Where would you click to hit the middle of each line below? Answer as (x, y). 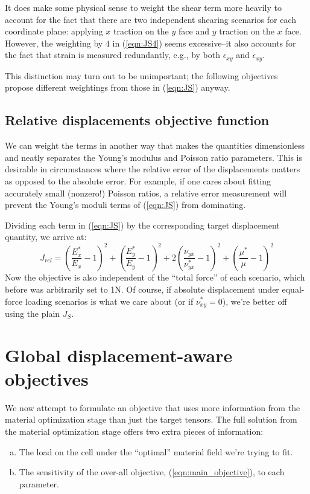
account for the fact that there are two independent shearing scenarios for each (151, 19)
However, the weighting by (54, 43)
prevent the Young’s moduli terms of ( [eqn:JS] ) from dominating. (125, 205)
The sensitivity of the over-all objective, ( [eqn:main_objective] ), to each (152, 472)
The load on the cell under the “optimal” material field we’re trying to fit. (156, 451)
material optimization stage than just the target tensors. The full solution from (151, 419)
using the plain (33, 313)
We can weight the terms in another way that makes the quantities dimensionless (155, 145)
